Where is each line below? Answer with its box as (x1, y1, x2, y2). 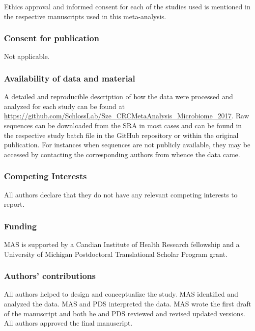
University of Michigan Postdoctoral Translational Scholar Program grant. (4, 248, 227, 259)
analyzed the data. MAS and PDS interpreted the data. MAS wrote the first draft (4, 299, 252, 308)
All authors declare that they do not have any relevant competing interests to (4, 189, 238, 199)
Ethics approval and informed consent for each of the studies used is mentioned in (4, 1, 251, 11)
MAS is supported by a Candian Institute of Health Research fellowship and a (4, 239, 240, 249)
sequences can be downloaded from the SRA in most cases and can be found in (4, 120, 242, 130)
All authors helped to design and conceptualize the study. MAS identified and (4, 289, 238, 299)
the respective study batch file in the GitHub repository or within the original (4, 130, 239, 140)
